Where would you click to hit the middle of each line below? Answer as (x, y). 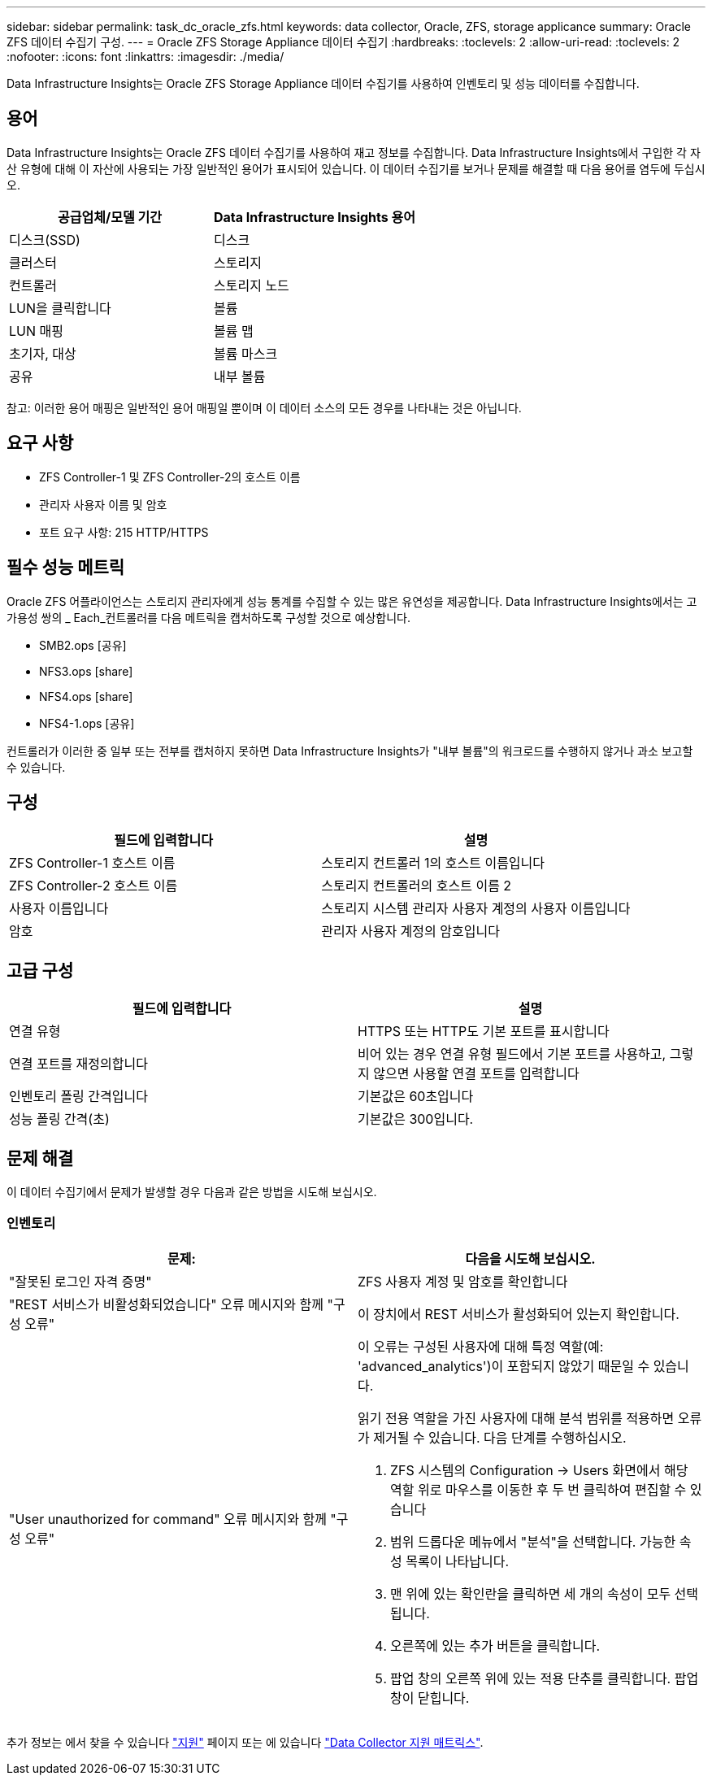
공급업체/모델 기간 (110, 217)
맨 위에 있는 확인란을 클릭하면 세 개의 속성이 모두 (531, 1593)
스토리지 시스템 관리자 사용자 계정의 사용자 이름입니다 (476, 909)
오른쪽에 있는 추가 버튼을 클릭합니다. (495, 1645)
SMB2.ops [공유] (83, 645)
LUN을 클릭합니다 (60, 308)
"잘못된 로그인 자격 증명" (80, 1281)
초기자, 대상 (43, 353)
